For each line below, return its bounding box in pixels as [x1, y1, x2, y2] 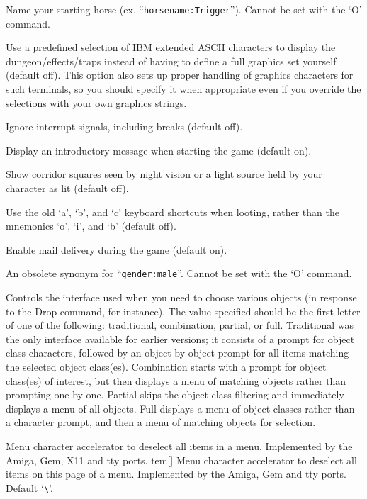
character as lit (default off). [6, 181, 129, 195]
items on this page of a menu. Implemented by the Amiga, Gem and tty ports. [6, 466, 346, 481]
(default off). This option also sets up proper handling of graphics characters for [6, 67, 354, 82]
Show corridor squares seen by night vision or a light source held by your [6, 167, 322, 181]
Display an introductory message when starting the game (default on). [6, 142, 312, 157]
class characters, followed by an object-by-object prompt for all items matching [6, 345, 349, 360]
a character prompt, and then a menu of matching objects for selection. [6, 415, 316, 430]
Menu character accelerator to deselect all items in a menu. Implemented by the [6, 438, 353, 453]
